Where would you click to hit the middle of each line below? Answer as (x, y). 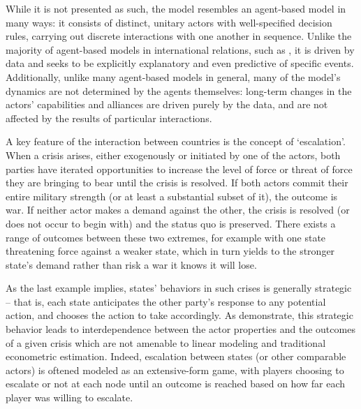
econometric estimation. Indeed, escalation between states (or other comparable (176, 356)
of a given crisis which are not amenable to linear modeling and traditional (166, 342)
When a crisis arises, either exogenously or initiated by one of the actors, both (173, 155)
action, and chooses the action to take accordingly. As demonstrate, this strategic (179, 315)
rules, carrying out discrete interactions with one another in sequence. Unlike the (179, 36)
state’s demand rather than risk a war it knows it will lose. (131, 264)
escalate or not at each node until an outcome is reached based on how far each (176, 384)
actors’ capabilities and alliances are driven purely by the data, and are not (167, 104)
